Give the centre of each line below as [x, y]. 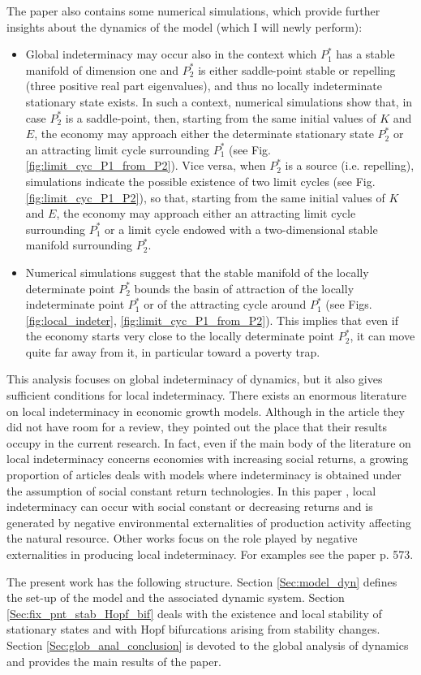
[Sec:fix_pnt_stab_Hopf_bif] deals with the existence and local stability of [194, 613]
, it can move [382, 336]
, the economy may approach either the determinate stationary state [204, 134]
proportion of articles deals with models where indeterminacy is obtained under [204, 475]
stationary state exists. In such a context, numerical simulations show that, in [219, 101]
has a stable [365, 54]
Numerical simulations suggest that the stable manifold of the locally [197, 272]
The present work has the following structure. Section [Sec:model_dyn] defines [202, 581]
